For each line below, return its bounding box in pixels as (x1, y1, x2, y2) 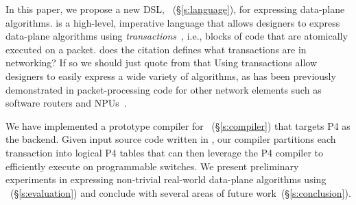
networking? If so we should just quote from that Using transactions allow (5, 55, 318, 70)
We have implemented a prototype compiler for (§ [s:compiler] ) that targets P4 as (5, 118, 351, 133)
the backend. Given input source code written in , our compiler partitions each (5, 132, 336, 146)
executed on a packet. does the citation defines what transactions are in (5, 42, 307, 56)
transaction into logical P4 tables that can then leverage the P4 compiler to (5, 145, 324, 159)
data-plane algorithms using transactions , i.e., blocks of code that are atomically (5, 29, 348, 43)
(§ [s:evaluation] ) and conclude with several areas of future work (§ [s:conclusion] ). (10, 185, 351, 200)
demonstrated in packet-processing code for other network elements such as (5, 82, 322, 96)
